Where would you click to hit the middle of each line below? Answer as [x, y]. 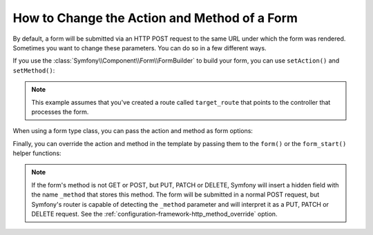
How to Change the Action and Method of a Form [155, 18]
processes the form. [60, 112]
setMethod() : [34, 70]
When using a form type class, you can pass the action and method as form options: [133, 131]
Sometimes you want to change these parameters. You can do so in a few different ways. [140, 48]
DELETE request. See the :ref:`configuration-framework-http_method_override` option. [154, 214]
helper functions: [37, 153]
